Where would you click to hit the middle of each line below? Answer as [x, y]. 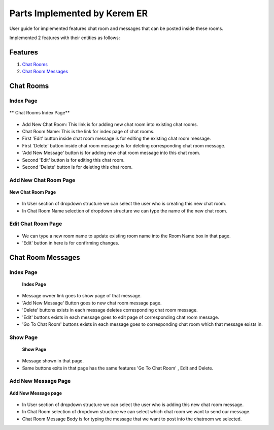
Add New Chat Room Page [42, 180]
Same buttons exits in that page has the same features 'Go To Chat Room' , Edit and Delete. [118, 368]
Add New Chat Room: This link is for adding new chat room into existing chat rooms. [110, 124]
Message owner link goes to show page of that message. [82, 296]
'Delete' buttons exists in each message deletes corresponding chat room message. [110, 310]
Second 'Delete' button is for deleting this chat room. [77, 167]
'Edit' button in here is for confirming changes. [71, 243]
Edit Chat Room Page [36, 224]
